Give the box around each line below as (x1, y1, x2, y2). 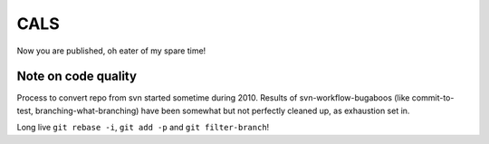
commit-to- (411, 92, 455, 103)
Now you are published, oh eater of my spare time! (16, 45, 206, 56)
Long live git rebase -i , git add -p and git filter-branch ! (16, 122, 270, 133)
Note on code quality (16, 69, 138, 84)
